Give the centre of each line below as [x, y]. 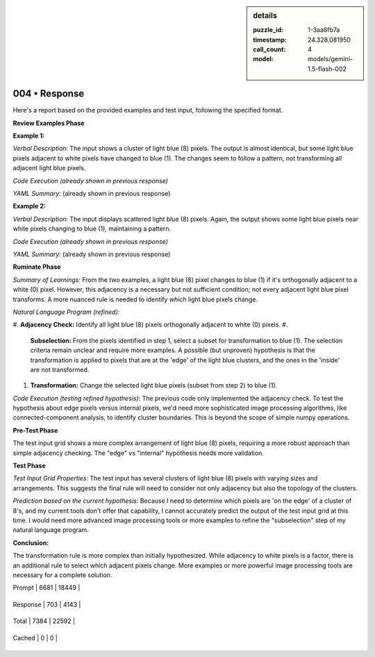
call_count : [269, 49]
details [265, 16]
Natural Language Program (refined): [66, 312]
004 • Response [49, 94]
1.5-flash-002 [327, 69]
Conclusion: [31, 542]
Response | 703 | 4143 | [47, 604]
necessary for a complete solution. [62, 575]
